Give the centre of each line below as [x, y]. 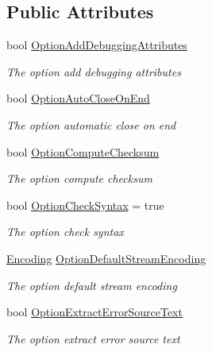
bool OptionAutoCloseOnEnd [78, 98]
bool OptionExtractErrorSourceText [94, 312]
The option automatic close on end [91, 124]
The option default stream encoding [92, 285]
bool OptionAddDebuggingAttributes [97, 45]
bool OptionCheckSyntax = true [85, 205]
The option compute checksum [79, 178]
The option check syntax [65, 232]
